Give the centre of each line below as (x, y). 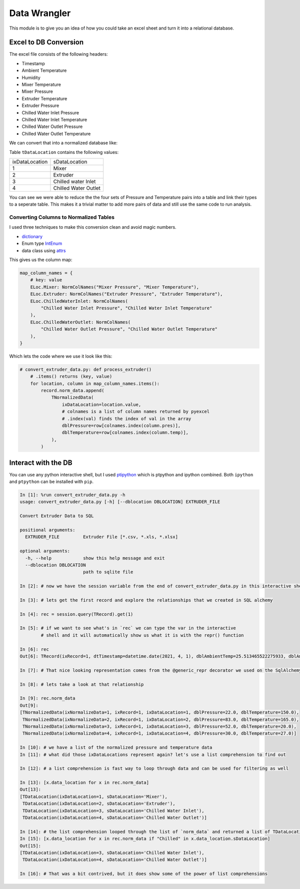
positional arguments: (47, 530)
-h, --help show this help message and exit (95, 558)
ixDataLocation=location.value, (101, 404)
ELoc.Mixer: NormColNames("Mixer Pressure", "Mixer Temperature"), (115, 287)
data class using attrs (44, 250)
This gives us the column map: (41, 260)
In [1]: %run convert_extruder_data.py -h (72, 495)
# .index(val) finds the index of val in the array (126, 418)
